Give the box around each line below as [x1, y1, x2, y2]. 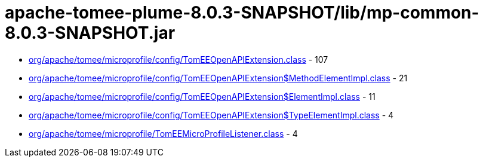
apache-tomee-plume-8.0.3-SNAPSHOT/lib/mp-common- [5, 2, 479, 23]
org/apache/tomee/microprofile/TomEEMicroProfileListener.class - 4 [29, 128, 298, 139]
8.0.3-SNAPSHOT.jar [5, 23, 176, 43]
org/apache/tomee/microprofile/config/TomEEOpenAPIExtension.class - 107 [29, 54, 328, 65]
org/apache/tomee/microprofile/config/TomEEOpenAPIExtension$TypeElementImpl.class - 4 [29, 109, 394, 120]
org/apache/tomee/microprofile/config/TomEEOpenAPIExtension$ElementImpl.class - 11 [29, 91, 376, 102]
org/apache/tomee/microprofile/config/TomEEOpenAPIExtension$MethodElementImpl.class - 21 [29, 72, 408, 83]
